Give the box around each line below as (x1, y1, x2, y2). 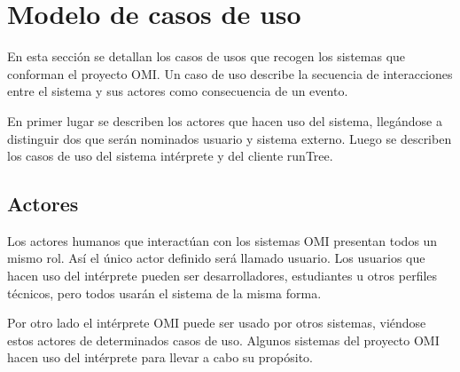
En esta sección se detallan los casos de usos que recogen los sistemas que (7, 47, 406, 66)
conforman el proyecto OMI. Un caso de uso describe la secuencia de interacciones (7, 64, 453, 83)
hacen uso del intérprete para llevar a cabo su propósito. (7, 348, 313, 367)
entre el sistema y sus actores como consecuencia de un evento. (7, 82, 348, 100)
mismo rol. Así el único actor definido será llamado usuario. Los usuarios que (7, 249, 425, 267)
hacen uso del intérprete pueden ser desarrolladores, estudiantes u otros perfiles (7, 266, 438, 285)
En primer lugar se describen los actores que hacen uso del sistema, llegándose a (7, 111, 442, 130)
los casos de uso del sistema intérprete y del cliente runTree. (7, 146, 333, 165)
